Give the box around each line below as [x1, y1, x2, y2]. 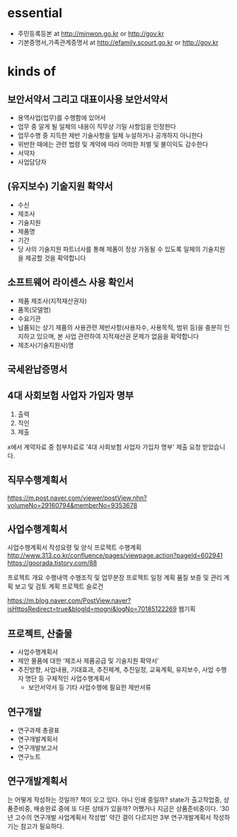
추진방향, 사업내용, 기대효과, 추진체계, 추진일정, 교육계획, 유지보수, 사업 [17, 666, 214, 674]
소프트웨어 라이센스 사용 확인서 [7, 276, 134, 288]
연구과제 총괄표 [17, 726, 60, 734]
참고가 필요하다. [20, 821, 64, 830]
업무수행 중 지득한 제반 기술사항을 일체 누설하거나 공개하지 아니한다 [17, 131, 203, 139]
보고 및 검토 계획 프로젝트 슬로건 [14, 582, 104, 591]
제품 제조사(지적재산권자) [17, 296, 87, 305]
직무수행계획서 [7, 474, 68, 486]
